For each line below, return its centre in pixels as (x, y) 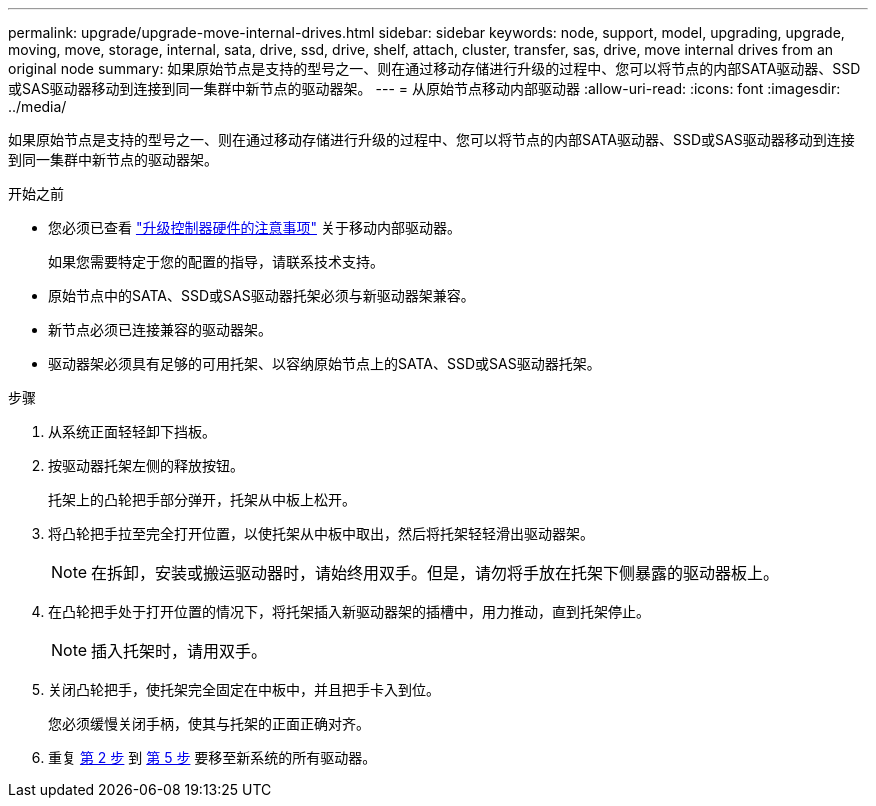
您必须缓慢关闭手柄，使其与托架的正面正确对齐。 (209, 723)
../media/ (37, 106)
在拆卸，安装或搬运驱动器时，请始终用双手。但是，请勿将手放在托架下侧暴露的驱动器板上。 (435, 573)
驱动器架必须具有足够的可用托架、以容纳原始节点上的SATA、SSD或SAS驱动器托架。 (324, 363)
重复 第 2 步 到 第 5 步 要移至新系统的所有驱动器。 (212, 757)
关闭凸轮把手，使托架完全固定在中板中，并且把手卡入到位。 (244, 689)
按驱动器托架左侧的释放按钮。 (146, 465)
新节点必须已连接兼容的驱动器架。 (160, 329)
